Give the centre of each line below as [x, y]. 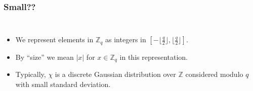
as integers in [126, 39]
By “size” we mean [45, 57]
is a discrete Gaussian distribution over [115, 74]
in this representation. [154, 57]
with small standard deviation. [63, 84]
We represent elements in [54, 39]
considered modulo [214, 74]
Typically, [31, 74]
